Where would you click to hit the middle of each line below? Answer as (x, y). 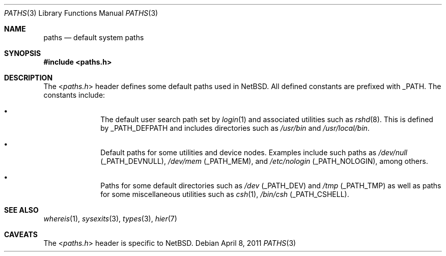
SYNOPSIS (23, 53)
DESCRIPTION (29, 78)
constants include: (74, 95)
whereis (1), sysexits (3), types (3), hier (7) (110, 219)
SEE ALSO (21, 210)
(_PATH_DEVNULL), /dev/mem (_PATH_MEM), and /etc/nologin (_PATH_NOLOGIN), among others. (264, 161)
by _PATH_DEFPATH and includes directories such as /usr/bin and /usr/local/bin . (235, 128)
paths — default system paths (94, 37)
